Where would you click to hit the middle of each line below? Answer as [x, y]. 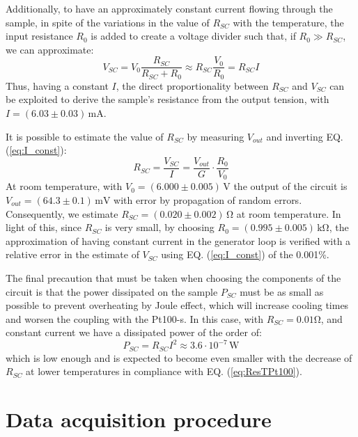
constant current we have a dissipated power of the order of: [134, 332]
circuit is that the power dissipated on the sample [112, 291]
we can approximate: [50, 49]
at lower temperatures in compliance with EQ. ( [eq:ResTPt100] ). [164, 371]
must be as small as [282, 291]
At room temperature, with [64, 186]
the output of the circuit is [290, 186]
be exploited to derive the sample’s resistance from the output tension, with [168, 99]
